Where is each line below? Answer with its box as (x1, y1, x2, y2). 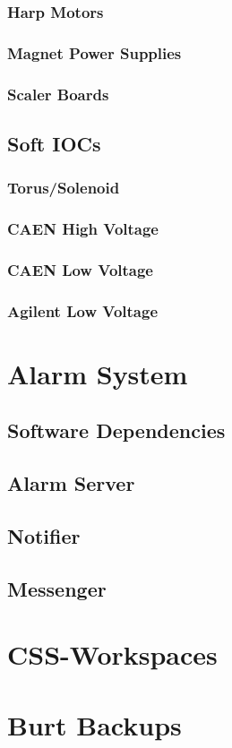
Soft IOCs (7, 129, 101, 157)
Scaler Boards (7, 82, 109, 105)
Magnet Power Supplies (7, 41, 182, 64)
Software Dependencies (7, 417, 226, 444)
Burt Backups (7, 706, 182, 743)
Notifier (7, 522, 81, 550)
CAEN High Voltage (7, 218, 159, 240)
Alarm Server (7, 469, 135, 497)
